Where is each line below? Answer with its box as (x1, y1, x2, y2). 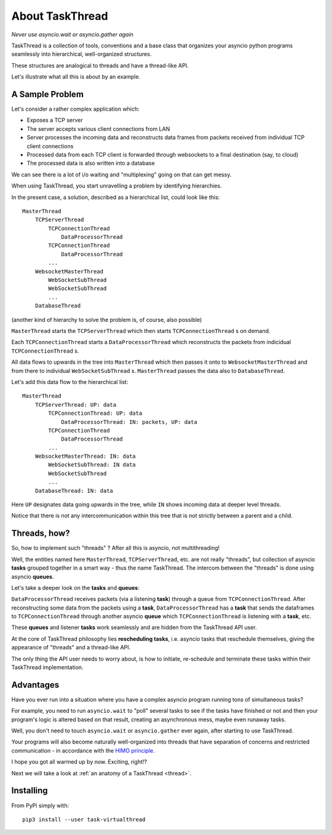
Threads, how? (11, 528, 70, 539)
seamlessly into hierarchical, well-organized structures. (11, 50, 152, 58)
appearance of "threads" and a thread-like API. (11, 644, 131, 651)
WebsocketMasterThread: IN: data (34, 453, 136, 460)
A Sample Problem (11, 89, 84, 100)
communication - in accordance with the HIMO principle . (11, 747, 155, 754)
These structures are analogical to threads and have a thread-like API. (11, 61, 189, 69)
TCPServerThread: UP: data (34, 401, 117, 408)
